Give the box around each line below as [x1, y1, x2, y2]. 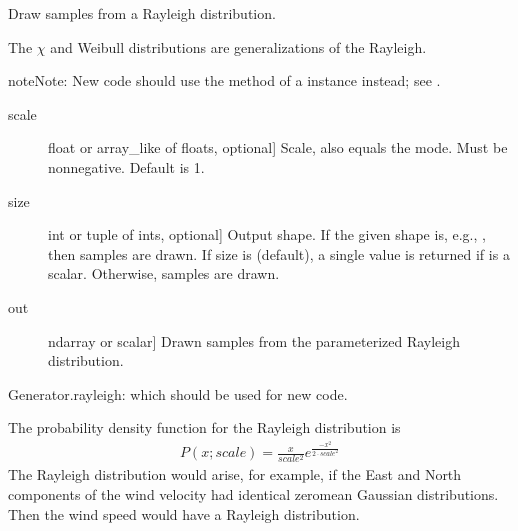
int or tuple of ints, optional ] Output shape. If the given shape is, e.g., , [48, 224, 486, 245]
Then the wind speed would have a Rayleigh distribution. [8, 503, 360, 524]
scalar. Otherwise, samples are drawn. [48, 263, 280, 284]
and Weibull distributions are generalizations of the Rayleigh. [50, 36, 427, 57]
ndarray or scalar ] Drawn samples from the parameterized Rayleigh [48, 330, 460, 351]
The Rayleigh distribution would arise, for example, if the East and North [8, 464, 462, 485]
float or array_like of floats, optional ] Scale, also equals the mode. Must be [48, 137, 508, 158]
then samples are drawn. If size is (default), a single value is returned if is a [48, 243, 510, 264]
